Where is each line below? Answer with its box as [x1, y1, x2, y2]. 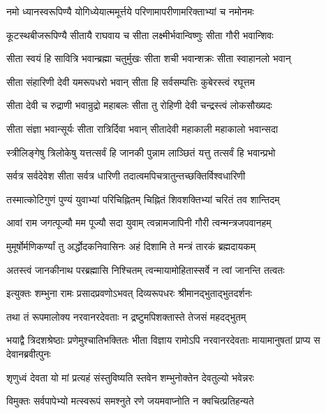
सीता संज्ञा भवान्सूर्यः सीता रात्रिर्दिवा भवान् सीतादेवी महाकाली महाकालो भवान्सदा [6, 121, 279, 136]
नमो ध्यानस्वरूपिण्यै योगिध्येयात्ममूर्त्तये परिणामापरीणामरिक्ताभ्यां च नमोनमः [6, 4, 254, 18]
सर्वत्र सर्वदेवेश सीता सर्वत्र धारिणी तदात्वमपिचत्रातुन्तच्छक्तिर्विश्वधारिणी [6, 168, 246, 183]
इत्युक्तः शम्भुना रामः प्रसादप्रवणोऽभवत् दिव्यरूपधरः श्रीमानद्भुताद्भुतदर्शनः [6, 286, 252, 300]
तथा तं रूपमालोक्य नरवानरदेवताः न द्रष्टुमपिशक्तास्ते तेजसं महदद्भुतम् [6, 309, 246, 324]
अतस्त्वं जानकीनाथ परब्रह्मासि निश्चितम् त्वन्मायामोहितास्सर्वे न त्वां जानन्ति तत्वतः [6, 262, 285, 277]
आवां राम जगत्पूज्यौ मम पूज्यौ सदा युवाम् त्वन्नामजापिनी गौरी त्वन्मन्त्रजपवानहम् [6, 215, 272, 230]
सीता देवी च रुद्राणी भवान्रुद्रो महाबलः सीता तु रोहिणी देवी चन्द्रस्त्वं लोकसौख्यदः [6, 98, 272, 113]
